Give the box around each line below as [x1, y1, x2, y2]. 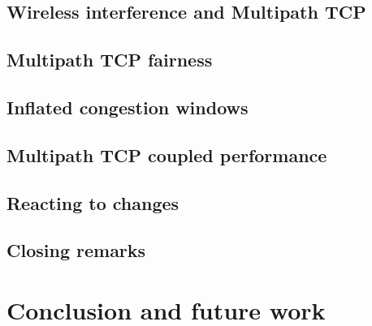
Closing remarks [6, 238, 146, 263]
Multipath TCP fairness [6, 47, 213, 72]
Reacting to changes [6, 190, 180, 215]
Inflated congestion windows [6, 94, 249, 119]
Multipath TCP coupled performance [6, 142, 327, 167]
